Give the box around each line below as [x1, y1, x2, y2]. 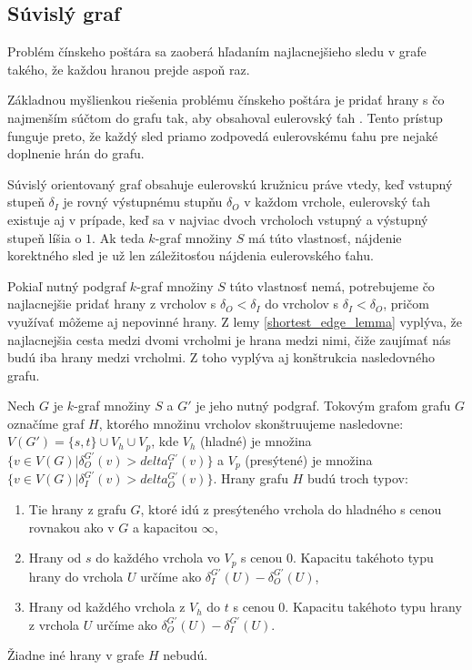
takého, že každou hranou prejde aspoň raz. [7, 59, 250, 78]
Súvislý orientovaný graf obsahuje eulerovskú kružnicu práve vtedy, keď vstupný [7, 174, 453, 193]
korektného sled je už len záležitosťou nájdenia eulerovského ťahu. [7, 246, 374, 265]
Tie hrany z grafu [28, 499, 126, 518]
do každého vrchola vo [95, 548, 220, 567]
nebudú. [163, 645, 208, 665]
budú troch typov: [306, 469, 408, 488]
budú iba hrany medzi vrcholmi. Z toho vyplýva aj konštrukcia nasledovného [7, 348, 436, 367]
